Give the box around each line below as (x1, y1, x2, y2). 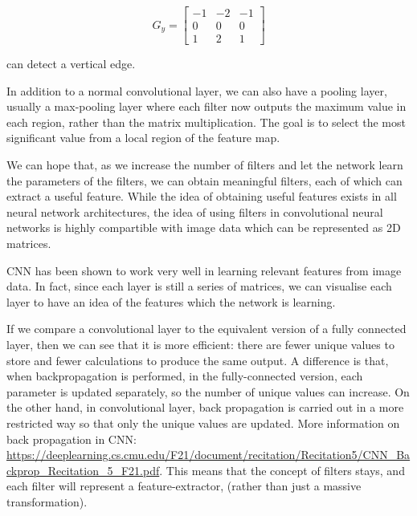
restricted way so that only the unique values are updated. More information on (6, 414, 400, 431)
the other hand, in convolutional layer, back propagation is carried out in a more (6, 399, 404, 416)
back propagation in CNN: (6, 430, 137, 447)
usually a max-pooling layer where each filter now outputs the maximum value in (6, 98, 407, 115)
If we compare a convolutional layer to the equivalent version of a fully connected (6, 320, 407, 337)
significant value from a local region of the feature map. (6, 129, 280, 146)
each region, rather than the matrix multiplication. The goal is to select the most (6, 113, 406, 130)
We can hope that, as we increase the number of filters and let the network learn (6, 156, 403, 173)
